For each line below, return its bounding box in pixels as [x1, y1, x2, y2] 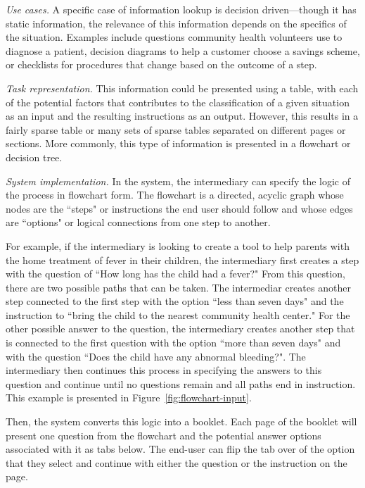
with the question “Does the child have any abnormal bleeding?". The [6, 349, 306, 363]
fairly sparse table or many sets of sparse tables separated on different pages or [6, 122, 346, 137]
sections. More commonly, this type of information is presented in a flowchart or [6, 136, 351, 151]
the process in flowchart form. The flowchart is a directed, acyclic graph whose [6, 187, 344, 202]
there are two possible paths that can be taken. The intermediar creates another [6, 280, 351, 294]
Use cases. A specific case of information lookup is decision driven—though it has [6, 2, 357, 16]
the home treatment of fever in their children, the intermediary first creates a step [6, 252, 359, 267]
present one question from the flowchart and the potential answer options [6, 427, 321, 442]
